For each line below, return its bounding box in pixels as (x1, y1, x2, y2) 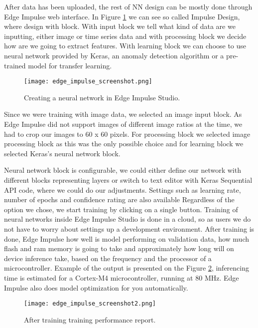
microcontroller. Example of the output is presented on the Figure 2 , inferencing (4, 263, 249, 273)
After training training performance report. (24, 314, 156, 325)
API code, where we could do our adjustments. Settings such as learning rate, (4, 184, 241, 195)
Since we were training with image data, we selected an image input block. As (4, 109, 242, 119)
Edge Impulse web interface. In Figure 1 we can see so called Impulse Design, (4, 11, 240, 21)
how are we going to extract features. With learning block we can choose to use (4, 40, 247, 51)
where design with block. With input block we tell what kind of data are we (4, 21, 236, 31)
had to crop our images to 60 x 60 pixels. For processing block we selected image (4, 128, 251, 139)
